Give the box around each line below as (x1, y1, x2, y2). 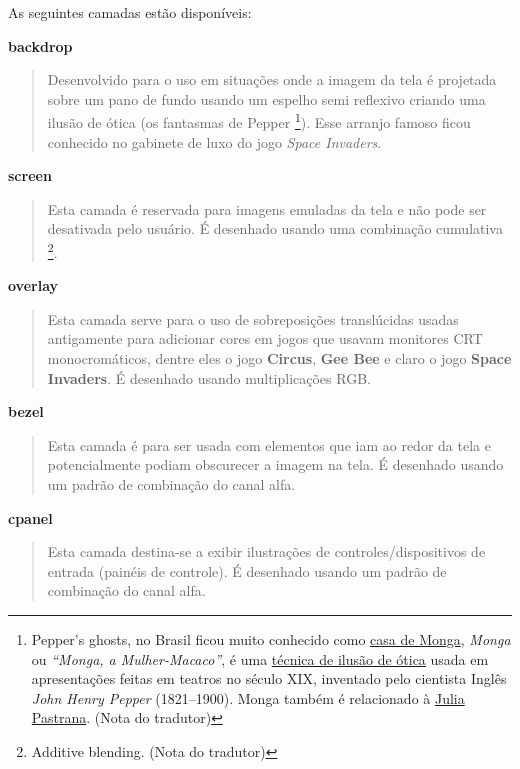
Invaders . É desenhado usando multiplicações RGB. (47, 367, 371, 388)
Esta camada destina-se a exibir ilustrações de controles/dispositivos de (47, 541, 486, 562)
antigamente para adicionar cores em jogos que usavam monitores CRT (47, 328, 483, 349)
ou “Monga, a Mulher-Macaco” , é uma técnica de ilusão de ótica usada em (31, 648, 489, 669)
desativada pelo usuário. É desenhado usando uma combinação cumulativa (47, 218, 503, 239)
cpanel (8, 507, 53, 528)
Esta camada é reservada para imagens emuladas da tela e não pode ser (47, 198, 487, 219)
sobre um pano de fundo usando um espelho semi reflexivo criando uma (47, 88, 486, 109)
